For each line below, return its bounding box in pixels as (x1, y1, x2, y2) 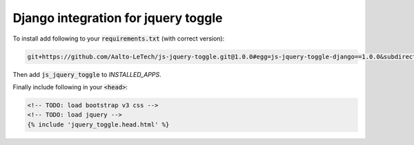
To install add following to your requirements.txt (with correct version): (12, 34, 225, 43)
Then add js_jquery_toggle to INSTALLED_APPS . (12, 70, 161, 78)
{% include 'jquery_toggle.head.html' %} (27, 120, 170, 129)
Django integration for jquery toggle (12, 10, 223, 25)
